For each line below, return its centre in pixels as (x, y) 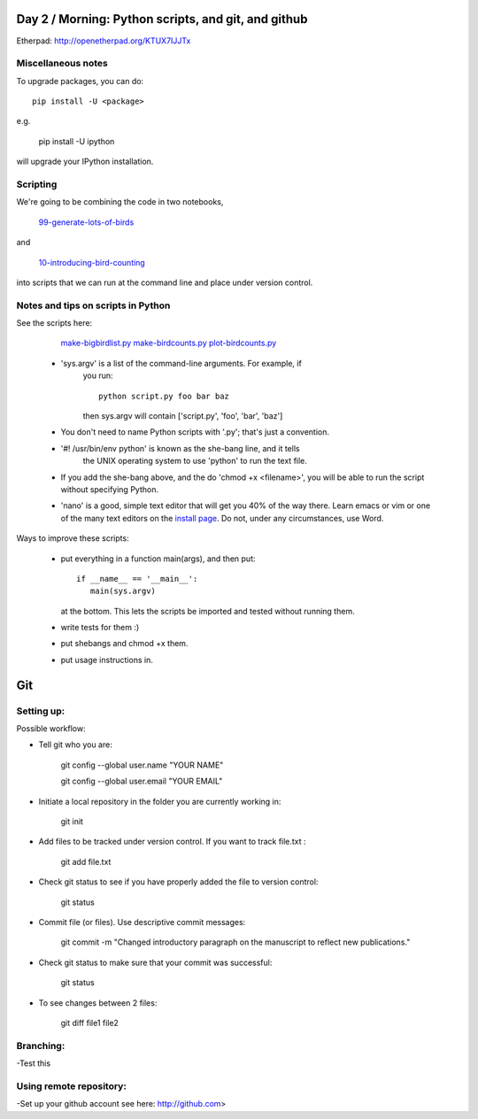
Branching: (41, 1046)
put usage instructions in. (107, 660)
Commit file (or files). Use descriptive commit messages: (142, 922)
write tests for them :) (100, 628)
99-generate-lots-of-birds (86, 222)
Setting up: (41, 711)
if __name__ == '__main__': (137, 579)
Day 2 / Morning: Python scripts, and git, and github (162, 19)
